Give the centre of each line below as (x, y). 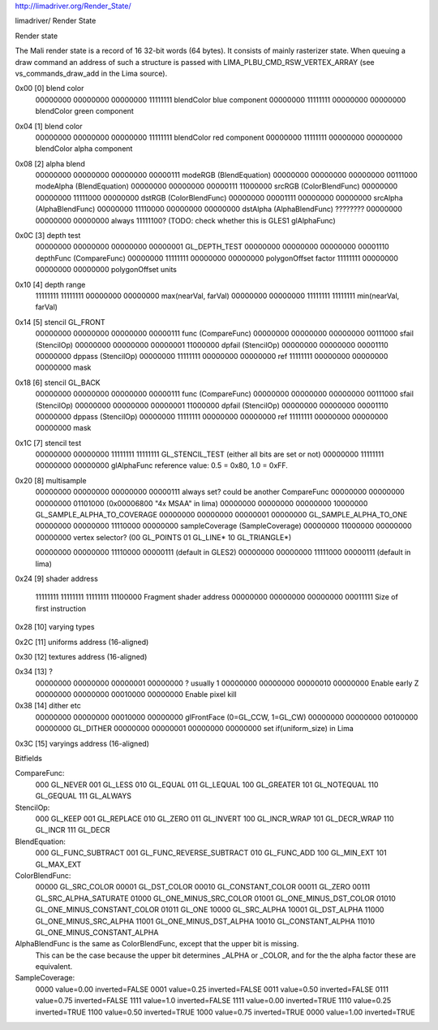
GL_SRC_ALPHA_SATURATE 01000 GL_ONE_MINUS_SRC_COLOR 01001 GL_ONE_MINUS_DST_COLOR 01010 (216, 898)
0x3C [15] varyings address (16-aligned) (82, 743)
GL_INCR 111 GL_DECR (73, 830)
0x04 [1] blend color (49, 126)
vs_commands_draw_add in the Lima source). (91, 73)
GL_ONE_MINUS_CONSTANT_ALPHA (97, 932)
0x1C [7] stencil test (48, 443)
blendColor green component (84, 111)
